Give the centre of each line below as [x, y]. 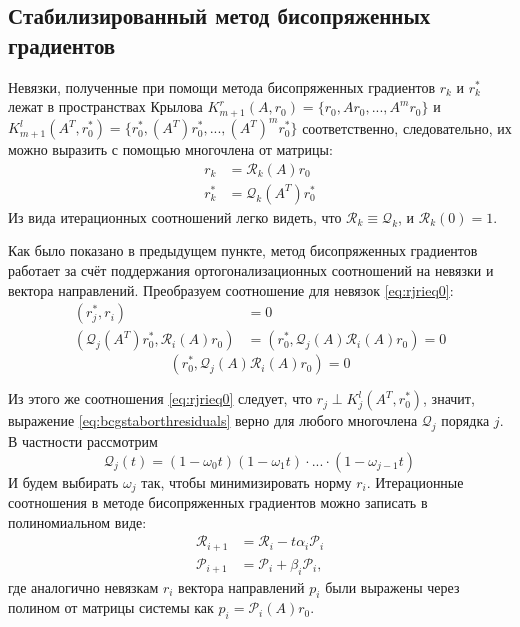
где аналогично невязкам [83, 586]
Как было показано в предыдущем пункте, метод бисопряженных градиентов [243, 250]
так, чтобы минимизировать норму [246, 481]
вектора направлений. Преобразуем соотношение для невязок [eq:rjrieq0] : [231, 289]
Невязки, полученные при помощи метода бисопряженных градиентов [221, 86]
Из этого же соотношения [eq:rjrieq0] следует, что [160, 398]
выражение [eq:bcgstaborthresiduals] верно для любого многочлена [213, 420]
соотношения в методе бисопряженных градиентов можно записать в [218, 502]
